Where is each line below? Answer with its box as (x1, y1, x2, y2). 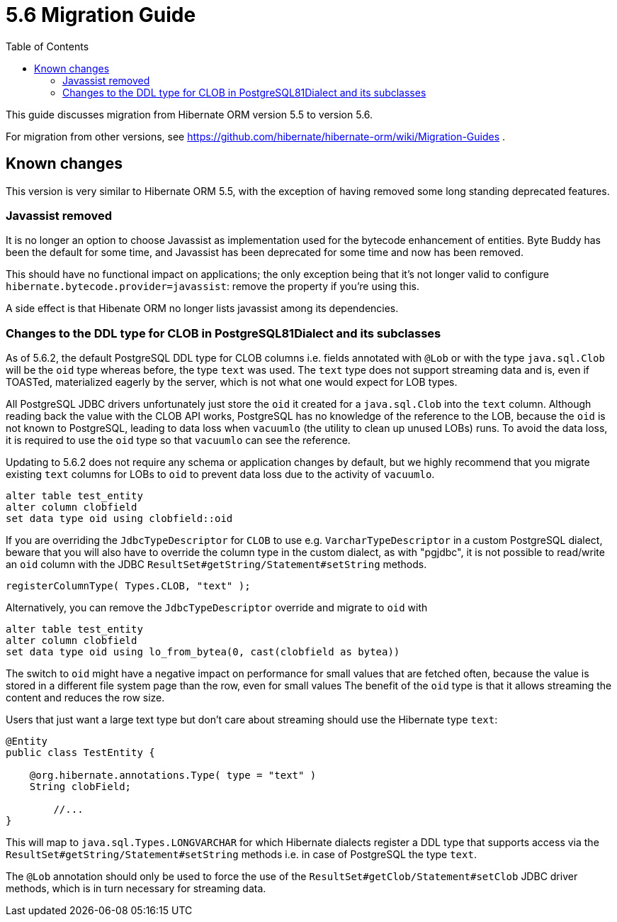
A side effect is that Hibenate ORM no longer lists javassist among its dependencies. (6, 302, 399, 315)
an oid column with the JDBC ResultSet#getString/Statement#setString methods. (6, 558, 427, 571)
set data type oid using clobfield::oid (6, 513, 233, 525)
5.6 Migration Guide (6, 3, 196, 27)
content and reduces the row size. (6, 691, 165, 704)
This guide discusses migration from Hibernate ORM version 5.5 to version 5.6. (6, 108, 373, 121)
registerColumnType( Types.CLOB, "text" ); (6, 580, 251, 592)
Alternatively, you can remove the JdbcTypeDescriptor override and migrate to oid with (6, 601, 428, 614)
